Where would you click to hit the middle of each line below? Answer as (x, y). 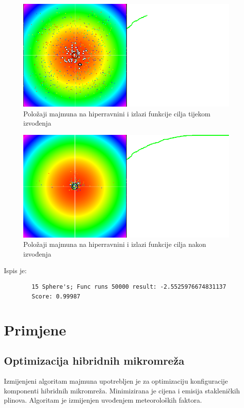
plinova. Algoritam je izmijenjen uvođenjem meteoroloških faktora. (103, 400)
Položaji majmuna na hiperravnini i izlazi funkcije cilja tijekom (117, 113)
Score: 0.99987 (56, 296)
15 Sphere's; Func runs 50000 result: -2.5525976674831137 (129, 287)
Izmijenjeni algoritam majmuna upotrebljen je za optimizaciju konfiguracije (116, 380)
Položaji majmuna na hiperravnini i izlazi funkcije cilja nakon (115, 244)
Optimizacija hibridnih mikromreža (94, 361)
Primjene (35, 329)
